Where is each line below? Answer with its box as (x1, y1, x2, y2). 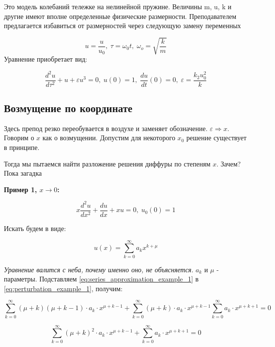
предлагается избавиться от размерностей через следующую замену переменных (4, 20, 241, 31)
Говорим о (4, 132, 34, 143)
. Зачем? (216, 158, 241, 168)
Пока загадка (4, 168, 42, 178)
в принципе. (4, 142, 40, 152)
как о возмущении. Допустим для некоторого (42, 132, 175, 143)
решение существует (186, 132, 247, 143)
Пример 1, (4, 184, 37, 194)
